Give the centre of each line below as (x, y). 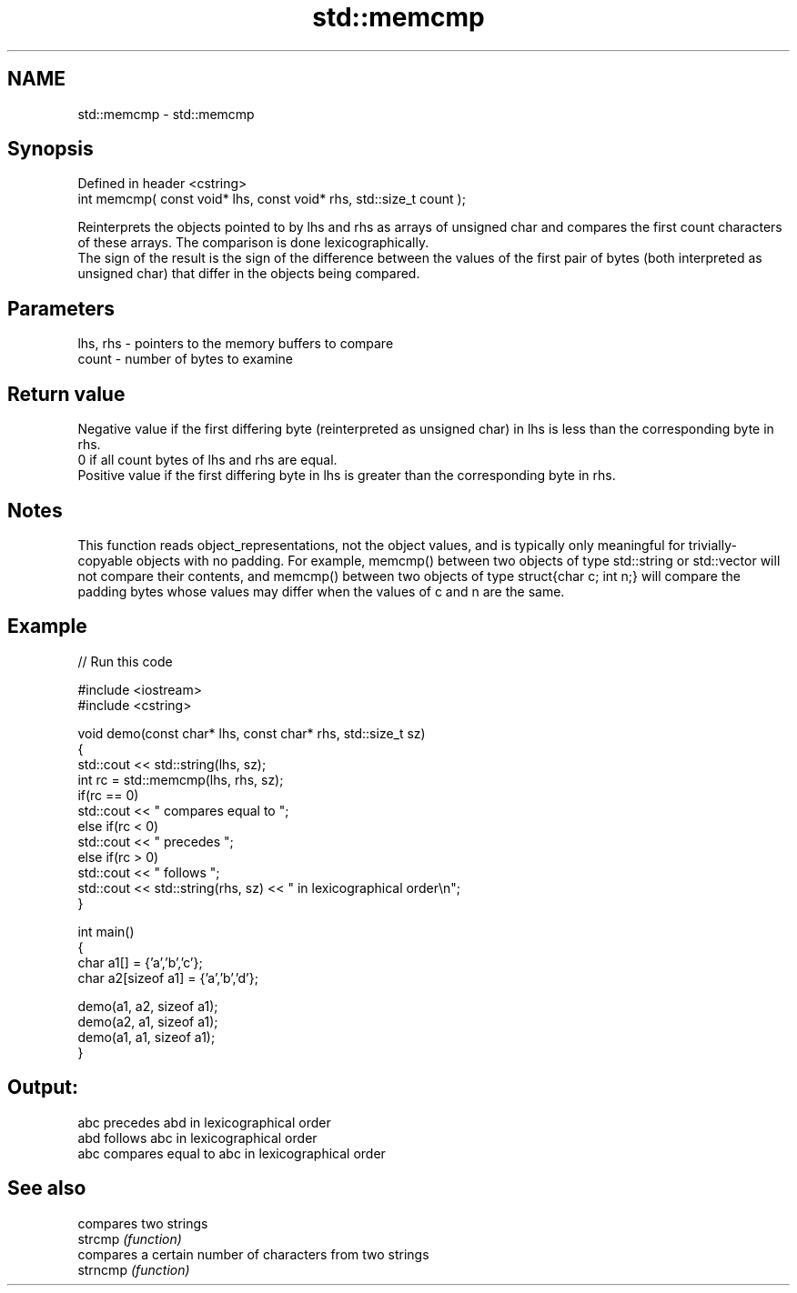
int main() (106, 931)
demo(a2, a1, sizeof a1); (148, 1021)
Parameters (61, 308)
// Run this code (125, 661)
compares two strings (143, 1223)
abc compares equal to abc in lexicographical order (232, 1153)
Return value (66, 394)
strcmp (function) (130, 1238)
